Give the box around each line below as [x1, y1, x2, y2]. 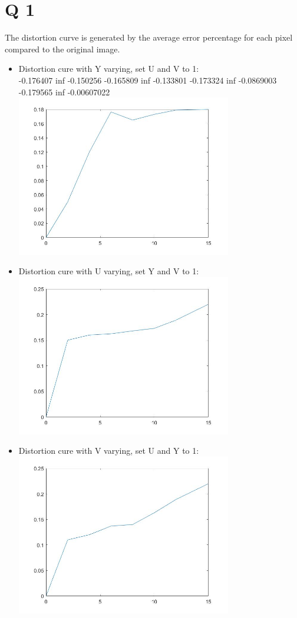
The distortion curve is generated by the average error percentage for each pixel [5, 31, 293, 44]
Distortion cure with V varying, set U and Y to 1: [18, 444, 199, 457]
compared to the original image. [5, 42, 120, 55]
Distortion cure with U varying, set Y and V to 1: [18, 265, 199, 277]
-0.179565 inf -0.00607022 [18, 85, 110, 98]
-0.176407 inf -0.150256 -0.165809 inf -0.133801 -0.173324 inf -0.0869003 [18, 74, 277, 86]
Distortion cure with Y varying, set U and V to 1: [18, 62, 199, 75]
